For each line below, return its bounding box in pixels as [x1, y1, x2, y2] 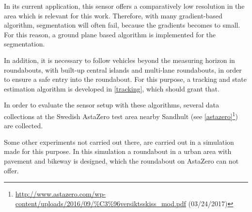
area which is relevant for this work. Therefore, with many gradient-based [4, 10, 222, 20]
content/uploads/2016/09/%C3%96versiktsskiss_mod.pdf [15, 198, 186, 208]
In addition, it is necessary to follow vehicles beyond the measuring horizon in [4, 55, 235, 65]
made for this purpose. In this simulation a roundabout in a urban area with [4, 146, 232, 156]
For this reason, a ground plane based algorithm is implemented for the [4, 29, 216, 39]
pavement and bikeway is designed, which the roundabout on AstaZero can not [4, 155, 239, 166]
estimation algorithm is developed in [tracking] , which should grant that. [4, 83, 220, 93]
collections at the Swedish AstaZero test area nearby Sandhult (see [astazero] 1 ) [4, 109, 238, 121]
